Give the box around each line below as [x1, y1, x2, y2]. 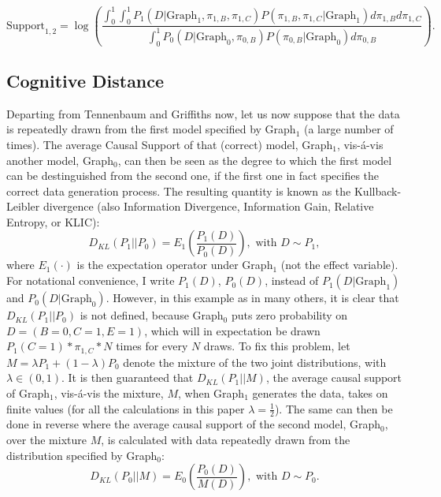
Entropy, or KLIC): [6, 213, 100, 230]
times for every [116, 338, 188, 354]
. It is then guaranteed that [61, 369, 194, 386]
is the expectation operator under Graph [76, 256, 273, 273]
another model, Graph [6, 151, 113, 168]
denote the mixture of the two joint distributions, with [123, 353, 387, 370]
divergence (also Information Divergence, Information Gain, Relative [43, 198, 374, 215]
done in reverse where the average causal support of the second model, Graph [6, 416, 381, 432]
